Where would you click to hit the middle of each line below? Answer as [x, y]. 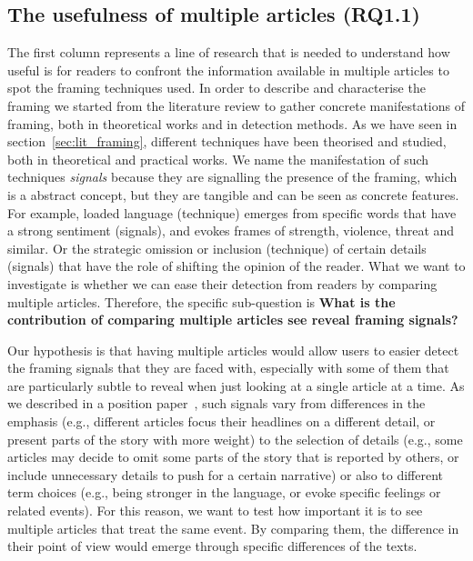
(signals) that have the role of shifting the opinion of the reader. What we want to [236, 266]
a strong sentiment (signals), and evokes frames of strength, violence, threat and [231, 230]
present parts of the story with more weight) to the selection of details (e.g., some [235, 439]
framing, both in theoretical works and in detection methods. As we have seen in [232, 123]
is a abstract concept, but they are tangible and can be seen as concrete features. [233, 194]
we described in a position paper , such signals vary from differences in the [216, 403]
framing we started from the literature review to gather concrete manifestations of [236, 105]
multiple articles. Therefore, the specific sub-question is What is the [201, 301]
